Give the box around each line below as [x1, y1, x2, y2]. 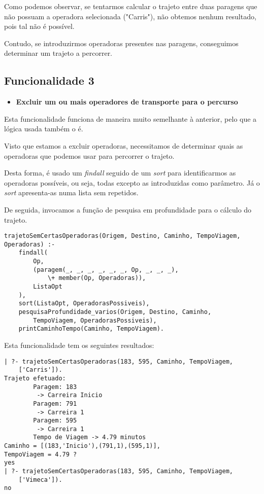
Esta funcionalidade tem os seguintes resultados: [4, 339, 154, 350]
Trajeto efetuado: [4, 374, 66, 382]
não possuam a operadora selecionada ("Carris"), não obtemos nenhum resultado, [4, 11, 256, 21]
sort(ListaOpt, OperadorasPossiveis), [18, 300, 150, 307]
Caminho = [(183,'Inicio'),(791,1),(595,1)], [4, 442, 160, 450]
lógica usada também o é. [4, 123, 83, 134]
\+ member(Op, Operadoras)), [47, 274, 146, 282]
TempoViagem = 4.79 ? [4, 450, 77, 458]
